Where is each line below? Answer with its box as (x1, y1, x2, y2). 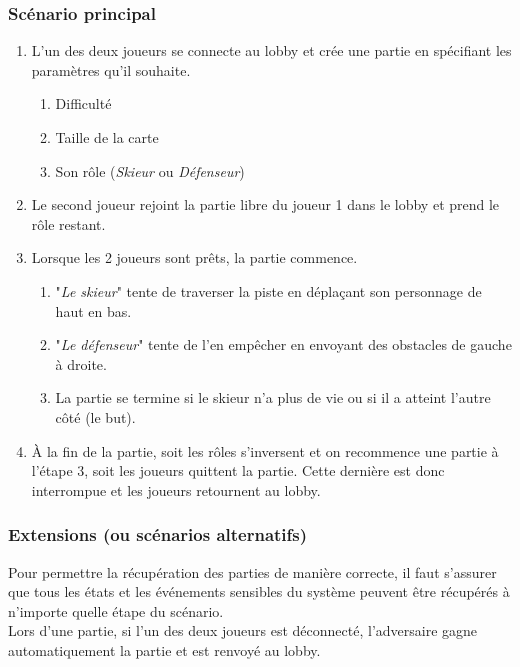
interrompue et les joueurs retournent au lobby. (31, 479, 321, 500)
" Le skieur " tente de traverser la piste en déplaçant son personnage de (55, 280, 482, 301)
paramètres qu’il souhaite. (31, 59, 191, 80)
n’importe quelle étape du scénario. (8, 600, 224, 621)
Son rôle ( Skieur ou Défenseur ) (55, 160, 245, 181)
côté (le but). (55, 406, 136, 427)
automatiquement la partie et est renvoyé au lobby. (8, 639, 321, 660)
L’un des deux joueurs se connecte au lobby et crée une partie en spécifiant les (31, 40, 512, 61)
